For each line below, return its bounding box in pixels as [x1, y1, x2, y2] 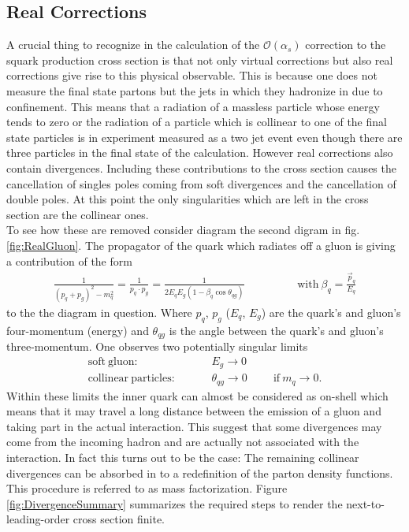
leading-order [6, 511, 70, 527]
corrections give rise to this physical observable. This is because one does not [6, 67, 377, 84]
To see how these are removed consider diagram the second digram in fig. [6, 221, 360, 238]
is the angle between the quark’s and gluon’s [169, 322, 384, 338]
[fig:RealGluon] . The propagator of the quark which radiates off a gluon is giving [6, 236, 396, 253]
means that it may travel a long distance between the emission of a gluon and [6, 403, 381, 419]
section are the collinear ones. [6, 206, 149, 222]
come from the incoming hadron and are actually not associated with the [6, 433, 359, 450]
